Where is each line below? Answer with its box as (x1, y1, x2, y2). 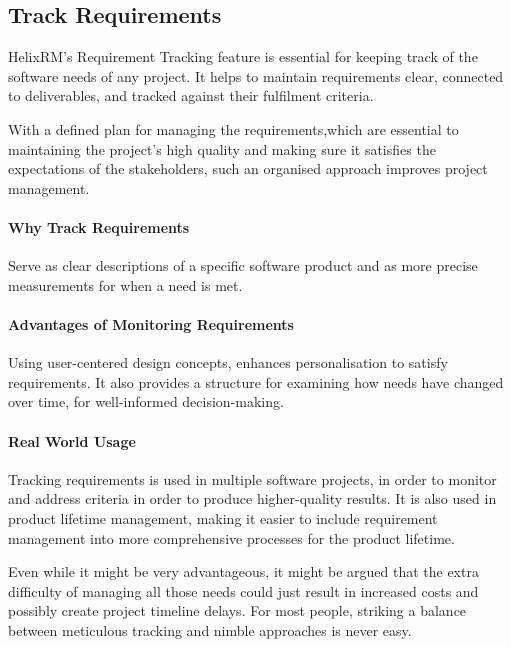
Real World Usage (8, 430, 136, 451)
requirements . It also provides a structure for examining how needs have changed (8, 371, 504, 392)
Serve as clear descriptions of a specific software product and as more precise (8, 255, 478, 276)
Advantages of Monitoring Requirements (8, 313, 294, 334)
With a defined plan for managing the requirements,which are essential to (8, 118, 459, 139)
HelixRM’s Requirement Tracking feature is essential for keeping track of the (8, 46, 478, 67)
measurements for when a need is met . (8, 274, 243, 295)
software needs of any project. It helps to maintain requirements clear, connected (8, 65, 504, 86)
